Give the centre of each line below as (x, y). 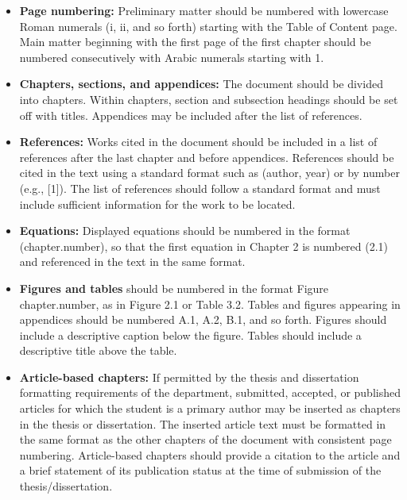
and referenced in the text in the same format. (132, 262)
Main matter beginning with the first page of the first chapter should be (195, 42)
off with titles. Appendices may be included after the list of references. (191, 115)
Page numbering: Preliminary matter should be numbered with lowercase (204, 10)
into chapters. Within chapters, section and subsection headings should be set (209, 99)
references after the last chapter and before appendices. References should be (207, 157)
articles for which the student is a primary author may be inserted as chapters (210, 408)
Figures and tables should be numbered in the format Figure (174, 288)
